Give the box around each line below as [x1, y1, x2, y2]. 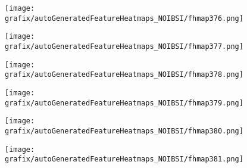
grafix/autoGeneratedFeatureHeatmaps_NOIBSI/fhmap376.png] [5, 14, 243, 23]
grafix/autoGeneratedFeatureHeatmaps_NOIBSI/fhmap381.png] [5, 155, 243, 164]
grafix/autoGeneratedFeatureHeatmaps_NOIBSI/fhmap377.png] [5, 42, 243, 51]
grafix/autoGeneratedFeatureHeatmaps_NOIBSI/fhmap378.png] [5, 70, 243, 79]
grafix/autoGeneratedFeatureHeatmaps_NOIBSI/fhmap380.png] [5, 126, 243, 135]
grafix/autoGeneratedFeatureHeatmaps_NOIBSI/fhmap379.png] [5, 98, 243, 107]
